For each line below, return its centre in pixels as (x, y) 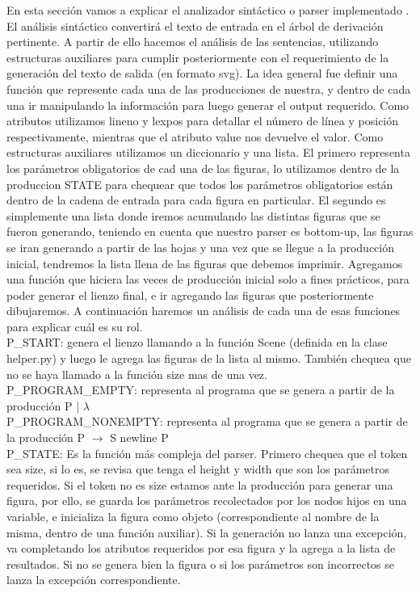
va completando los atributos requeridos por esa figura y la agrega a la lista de (201, 548)
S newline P (139, 437)
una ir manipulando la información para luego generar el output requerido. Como (208, 105)
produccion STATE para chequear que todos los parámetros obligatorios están (200, 184)
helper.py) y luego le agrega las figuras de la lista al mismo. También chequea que (209, 358)
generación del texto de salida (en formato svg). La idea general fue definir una (202, 73)
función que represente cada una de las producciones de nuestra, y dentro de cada (209, 88)
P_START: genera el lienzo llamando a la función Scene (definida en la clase (197, 342)
